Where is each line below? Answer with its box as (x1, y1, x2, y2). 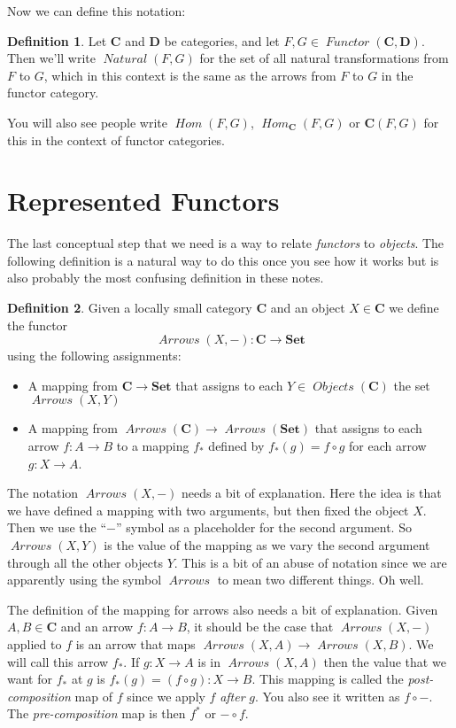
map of (74, 686, 112, 705)
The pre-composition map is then (7, 704, 186, 723)
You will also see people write (7, 112, 168, 131)
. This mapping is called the (251, 670, 404, 688)
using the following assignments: (7, 346, 182, 365)
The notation (7, 484, 79, 502)
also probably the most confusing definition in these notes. (7, 268, 324, 287)
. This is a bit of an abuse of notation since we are (174, 553, 447, 571)
